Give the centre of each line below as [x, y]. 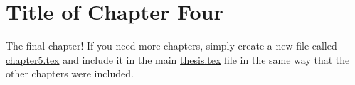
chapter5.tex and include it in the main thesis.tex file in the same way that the [178, 59]
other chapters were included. [70, 73]
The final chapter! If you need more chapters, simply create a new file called [171, 46]
